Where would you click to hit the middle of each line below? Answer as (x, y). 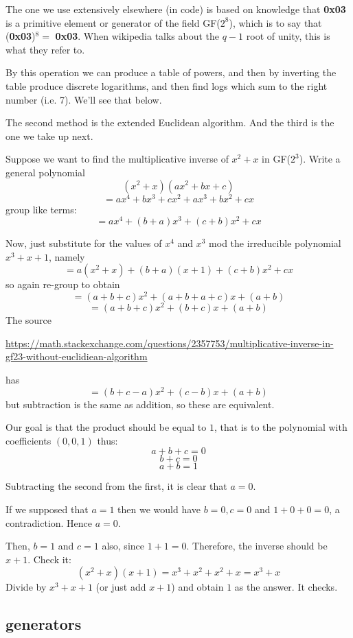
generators (44, 624)
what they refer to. (45, 49)
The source (29, 320)
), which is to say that (275, 22)
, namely (67, 256)
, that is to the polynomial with (281, 427)
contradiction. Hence (49, 522)
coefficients (29, 440)
